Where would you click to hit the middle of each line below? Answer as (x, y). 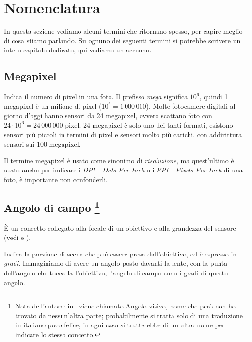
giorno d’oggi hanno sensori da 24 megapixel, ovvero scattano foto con (108, 115)
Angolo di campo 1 (52, 206)
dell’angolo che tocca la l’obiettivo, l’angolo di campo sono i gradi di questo (116, 273)
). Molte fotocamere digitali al (191, 106)
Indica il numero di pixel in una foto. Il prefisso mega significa (96, 96)
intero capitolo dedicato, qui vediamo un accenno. (78, 50)
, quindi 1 (214, 96)
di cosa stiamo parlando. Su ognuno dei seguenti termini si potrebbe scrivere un (122, 40)
